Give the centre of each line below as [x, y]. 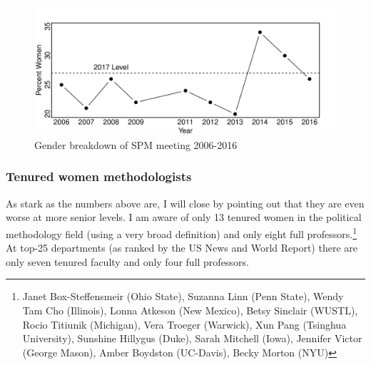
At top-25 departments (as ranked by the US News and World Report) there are [182, 248]
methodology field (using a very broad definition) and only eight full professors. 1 [182, 232]
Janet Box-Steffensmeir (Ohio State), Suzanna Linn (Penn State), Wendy [183, 296]
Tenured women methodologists [99, 176]
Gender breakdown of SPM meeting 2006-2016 [136, 144]
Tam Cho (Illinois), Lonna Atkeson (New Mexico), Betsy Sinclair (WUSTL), [190, 310]
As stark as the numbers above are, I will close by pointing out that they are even [185, 203]
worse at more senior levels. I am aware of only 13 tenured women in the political [184, 217]
